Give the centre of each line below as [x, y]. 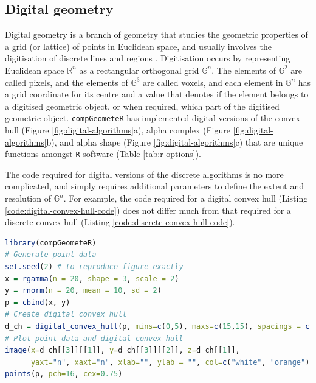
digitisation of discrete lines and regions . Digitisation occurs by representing [148, 58]
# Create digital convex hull [66, 314]
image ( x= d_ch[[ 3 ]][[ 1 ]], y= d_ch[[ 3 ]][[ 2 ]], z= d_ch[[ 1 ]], [122, 350]
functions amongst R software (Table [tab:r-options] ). [103, 154]
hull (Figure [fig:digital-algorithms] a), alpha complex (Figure [118, 130]
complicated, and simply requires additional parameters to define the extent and [154, 186]
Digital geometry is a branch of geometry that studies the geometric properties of [156, 34]
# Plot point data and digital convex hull [94, 338]
